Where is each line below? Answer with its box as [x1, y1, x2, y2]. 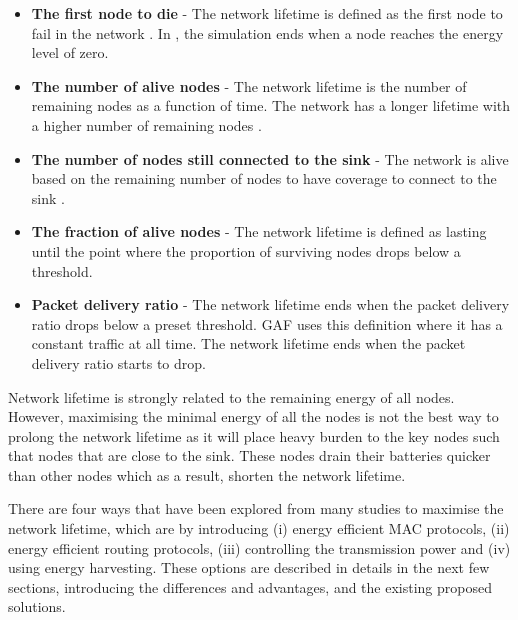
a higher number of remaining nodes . [31, 114, 262, 135]
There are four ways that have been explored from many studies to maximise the [8, 498, 504, 519]
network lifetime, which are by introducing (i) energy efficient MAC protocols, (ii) [8, 518, 510, 539]
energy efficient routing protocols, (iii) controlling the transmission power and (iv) [8, 537, 511, 558]
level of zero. [31, 42, 109, 63]
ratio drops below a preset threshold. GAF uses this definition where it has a [31, 313, 503, 334]
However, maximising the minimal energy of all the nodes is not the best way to [8, 406, 499, 427]
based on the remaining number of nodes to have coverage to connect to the [31, 168, 497, 189]
